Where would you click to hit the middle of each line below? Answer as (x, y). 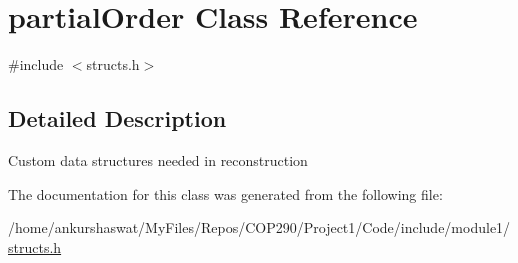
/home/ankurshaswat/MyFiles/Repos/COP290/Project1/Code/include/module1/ (259, 227)
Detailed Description (117, 118)
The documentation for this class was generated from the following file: (225, 193)
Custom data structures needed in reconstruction (158, 159)
